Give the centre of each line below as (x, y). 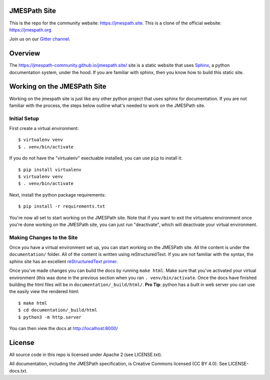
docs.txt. (18, 370)
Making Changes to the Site (43, 237)
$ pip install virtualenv (50, 169)
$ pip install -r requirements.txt (62, 206)
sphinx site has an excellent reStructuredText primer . (63, 261)
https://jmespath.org (30, 29)
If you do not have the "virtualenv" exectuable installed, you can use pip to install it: (96, 158)
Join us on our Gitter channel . (40, 39)
